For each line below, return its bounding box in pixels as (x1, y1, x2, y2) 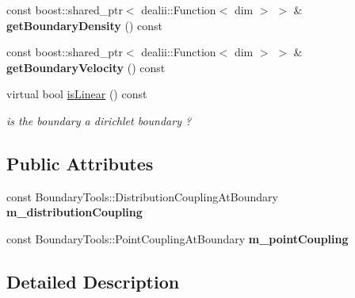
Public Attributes (6, 151, 154, 175)
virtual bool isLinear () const (6, 86, 147, 102)
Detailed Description (6, 269, 180, 293)
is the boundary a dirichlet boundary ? (6, 112, 192, 128)
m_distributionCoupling (6, 204, 143, 220)
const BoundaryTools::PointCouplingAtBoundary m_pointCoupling (6, 230, 349, 246)
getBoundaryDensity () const (6, 17, 162, 33)
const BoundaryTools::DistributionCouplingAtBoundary (6, 188, 278, 204)
